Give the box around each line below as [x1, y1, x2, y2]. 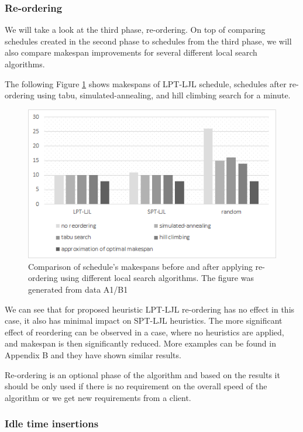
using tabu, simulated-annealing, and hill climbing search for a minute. [37, 89, 291, 101]
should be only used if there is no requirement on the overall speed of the [5, 380, 267, 392]
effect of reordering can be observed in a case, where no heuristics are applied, [5, 325, 284, 338]
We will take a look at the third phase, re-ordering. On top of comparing [5, 23, 266, 36]
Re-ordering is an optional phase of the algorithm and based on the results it [5, 368, 280, 380]
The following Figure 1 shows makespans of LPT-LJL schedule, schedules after [5, 77, 287, 90]
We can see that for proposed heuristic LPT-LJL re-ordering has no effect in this [5, 303, 295, 315]
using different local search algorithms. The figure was [60, 272, 254, 284]
